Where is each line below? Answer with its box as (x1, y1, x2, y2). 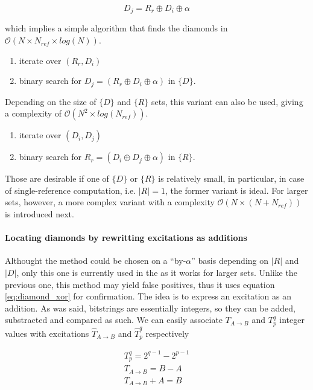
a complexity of (5, 107, 62, 120)
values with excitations (5, 327, 89, 339)
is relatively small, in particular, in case (158, 172, 305, 185)
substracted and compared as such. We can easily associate (5, 313, 223, 326)
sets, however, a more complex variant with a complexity (5, 196, 215, 208)
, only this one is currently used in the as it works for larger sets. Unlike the (16, 266, 297, 279)
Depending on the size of (5, 95, 96, 107)
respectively (145, 327, 189, 339)
